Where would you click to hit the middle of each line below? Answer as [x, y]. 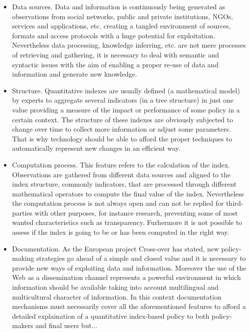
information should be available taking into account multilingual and [115, 287]
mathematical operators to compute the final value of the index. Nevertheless [128, 193]
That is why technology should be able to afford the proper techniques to [122, 138]
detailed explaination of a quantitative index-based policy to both [111, 316]
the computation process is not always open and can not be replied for [118, 203]
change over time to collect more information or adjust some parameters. [121, 129]
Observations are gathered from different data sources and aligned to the [121, 174]
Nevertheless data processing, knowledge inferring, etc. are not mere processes [129, 45]
